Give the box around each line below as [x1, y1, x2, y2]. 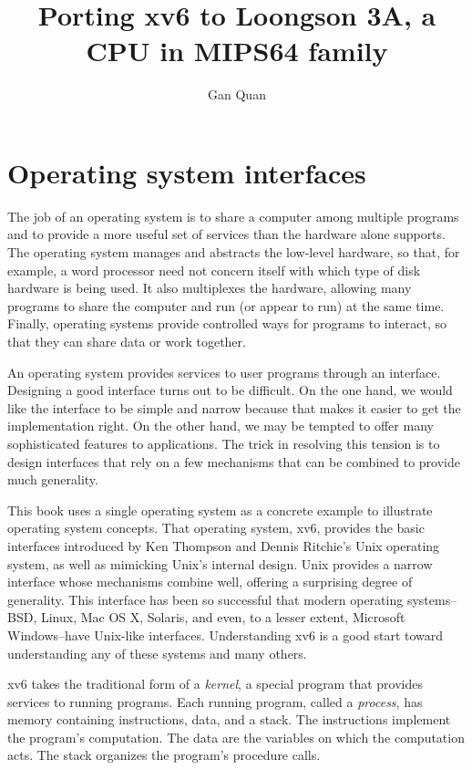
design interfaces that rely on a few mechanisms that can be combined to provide [7, 452, 460, 471]
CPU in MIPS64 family [86, 32, 388, 69]
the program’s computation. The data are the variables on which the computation [7, 727, 465, 746]
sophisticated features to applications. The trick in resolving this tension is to [7, 433, 440, 453]
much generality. [7, 470, 98, 489]
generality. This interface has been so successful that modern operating [7, 589, 404, 609]
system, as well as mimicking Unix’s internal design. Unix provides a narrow [7, 554, 433, 573]
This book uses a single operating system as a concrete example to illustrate [7, 500, 433, 519]
